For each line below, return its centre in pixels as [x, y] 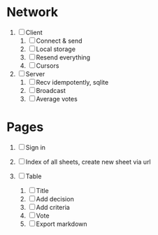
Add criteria [53, 207]
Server [35, 73]
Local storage [56, 49]
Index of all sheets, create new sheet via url [88, 162]
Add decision [55, 199]
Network [33, 12]
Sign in [36, 147]
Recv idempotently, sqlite [72, 82]
